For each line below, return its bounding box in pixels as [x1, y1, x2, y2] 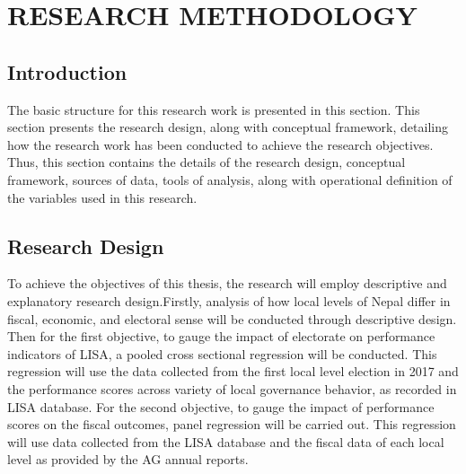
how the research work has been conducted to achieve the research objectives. [7, 135, 434, 154]
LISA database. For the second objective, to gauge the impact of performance [7, 397, 435, 416]
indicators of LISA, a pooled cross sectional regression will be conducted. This [7, 344, 437, 363]
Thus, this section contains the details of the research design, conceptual [7, 153, 406, 171]
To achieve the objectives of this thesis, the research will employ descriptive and [7, 274, 447, 293]
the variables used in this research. [7, 188, 198, 206]
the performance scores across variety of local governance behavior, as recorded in [7, 379, 457, 398]
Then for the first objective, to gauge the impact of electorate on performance [7, 327, 435, 346]
